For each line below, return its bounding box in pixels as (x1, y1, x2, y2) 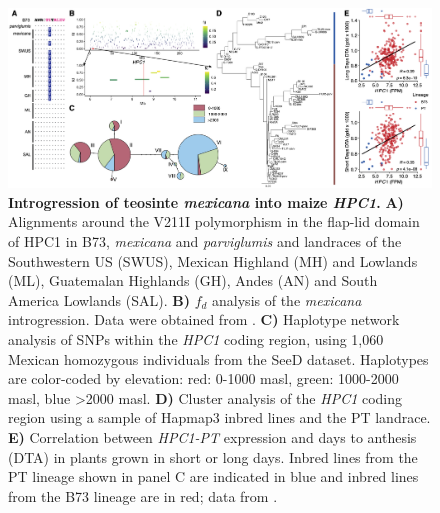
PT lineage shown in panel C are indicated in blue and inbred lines (8, 466, 419, 487)
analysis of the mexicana (212, 289, 362, 310)
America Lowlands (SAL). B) (8, 289, 190, 310)
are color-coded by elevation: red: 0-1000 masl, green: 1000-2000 (8, 368, 399, 389)
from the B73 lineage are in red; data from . (8, 485, 278, 506)
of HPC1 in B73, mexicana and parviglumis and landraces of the (8, 231, 402, 252)
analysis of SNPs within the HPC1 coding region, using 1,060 (8, 329, 384, 350)
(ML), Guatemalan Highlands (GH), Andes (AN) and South (8, 270, 378, 291)
